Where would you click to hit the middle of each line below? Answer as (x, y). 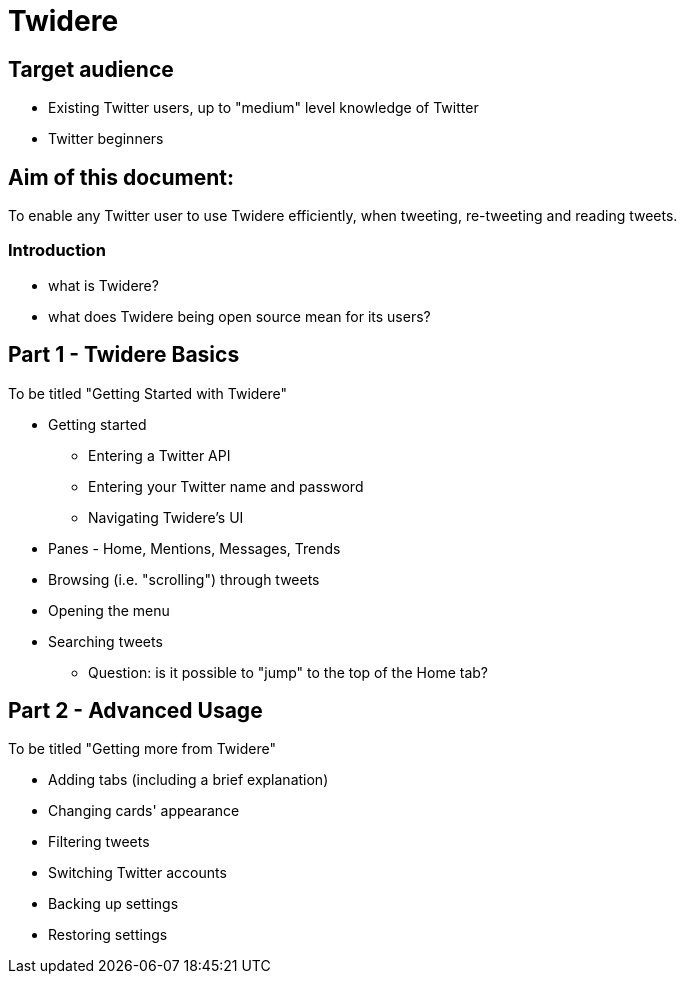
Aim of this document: (121, 177)
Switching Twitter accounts (137, 873)
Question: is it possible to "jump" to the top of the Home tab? (288, 672)
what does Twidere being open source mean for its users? (239, 316)
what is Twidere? (103, 285)
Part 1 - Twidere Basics (124, 355)
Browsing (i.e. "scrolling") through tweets (184, 579)
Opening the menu (109, 610)
